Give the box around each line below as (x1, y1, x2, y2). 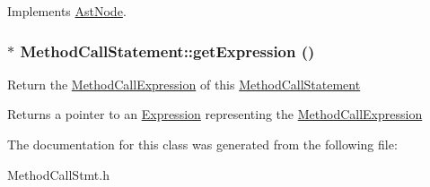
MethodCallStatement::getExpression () (20, 39, 315, 62)
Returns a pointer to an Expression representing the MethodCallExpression (7, 105, 423, 123)
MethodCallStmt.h (7, 165, 110, 183)
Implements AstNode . (7, 2, 127, 20)
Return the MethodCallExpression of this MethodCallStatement (7, 74, 361, 93)
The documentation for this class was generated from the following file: (7, 135, 398, 153)
